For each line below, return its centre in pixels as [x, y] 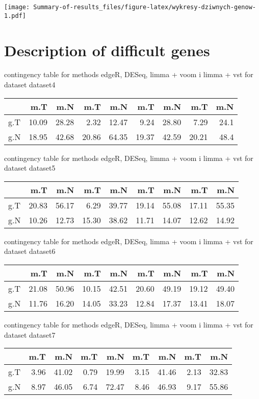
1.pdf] [15, 16]
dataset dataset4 [30, 85]
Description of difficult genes [107, 50]
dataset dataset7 [30, 334]
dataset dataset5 [30, 168]
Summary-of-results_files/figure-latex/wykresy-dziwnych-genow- [145, 7]
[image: [17, 7]
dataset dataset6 [30, 251]
